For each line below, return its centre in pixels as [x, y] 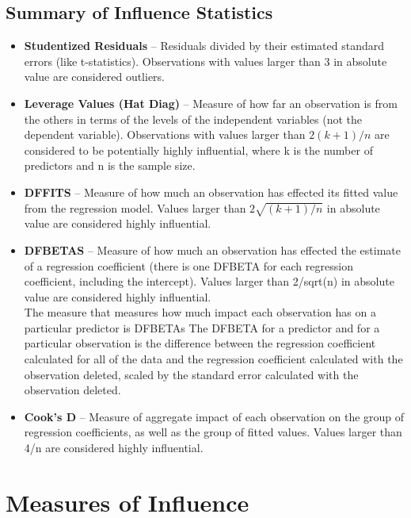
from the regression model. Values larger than [135, 207]
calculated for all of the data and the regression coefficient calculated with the [213, 359]
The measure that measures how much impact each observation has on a [200, 312]
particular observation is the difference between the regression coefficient [200, 343]
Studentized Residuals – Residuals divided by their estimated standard [204, 46]
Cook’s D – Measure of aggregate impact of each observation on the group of [214, 416]
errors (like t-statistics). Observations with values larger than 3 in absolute [205, 61]
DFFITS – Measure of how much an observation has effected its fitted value [211, 192]
